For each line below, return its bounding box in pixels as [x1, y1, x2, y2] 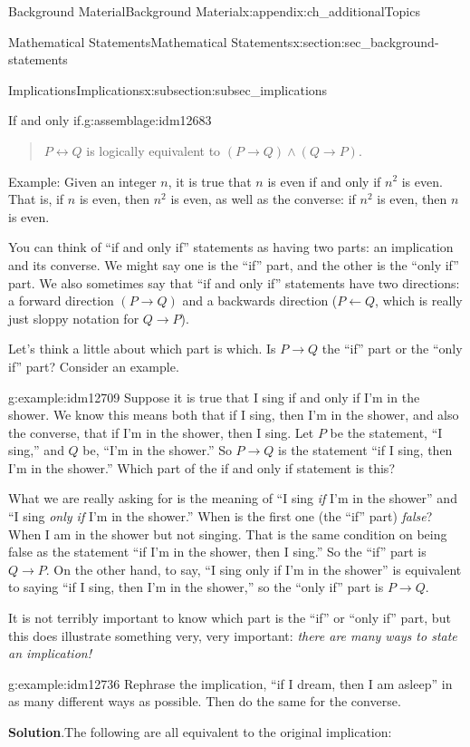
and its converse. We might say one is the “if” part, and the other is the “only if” [8, 255, 459, 274]
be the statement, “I [330, 422, 443, 441]
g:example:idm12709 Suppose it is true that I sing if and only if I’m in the [8, 387, 420, 406]
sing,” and [8, 441, 64, 460]
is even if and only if [267, 171, 381, 190]
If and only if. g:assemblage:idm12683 [8, 111, 212, 130]
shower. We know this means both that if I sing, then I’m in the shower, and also [8, 405, 459, 424]
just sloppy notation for [8, 308, 139, 327]
